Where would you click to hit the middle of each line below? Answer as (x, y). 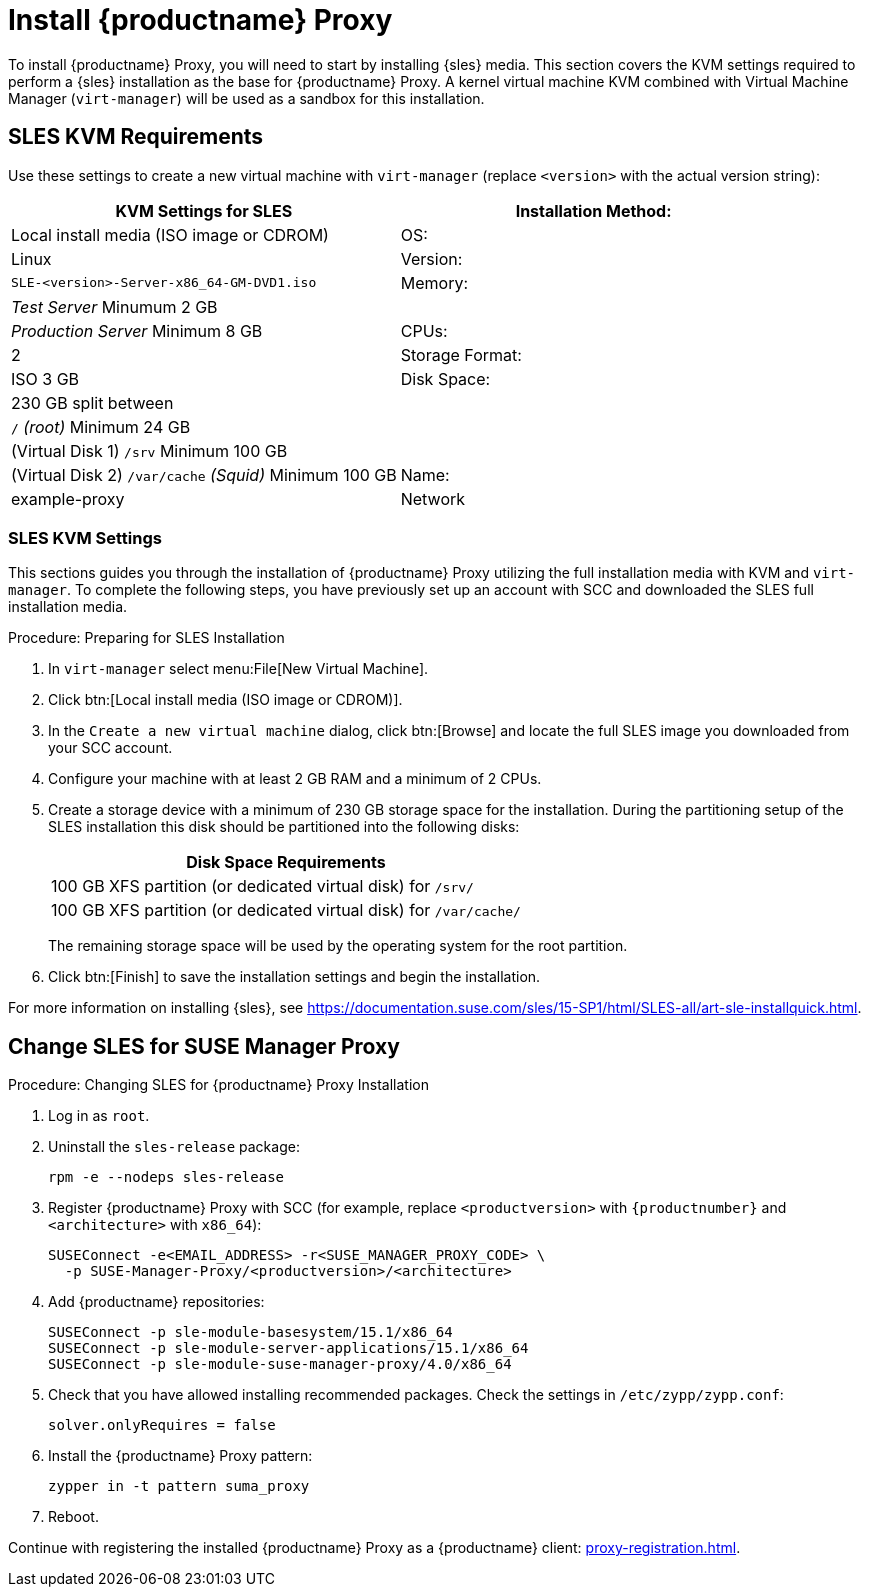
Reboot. (73, 1517)
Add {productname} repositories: (156, 1302)
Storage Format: (461, 354)
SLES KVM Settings (85, 537)
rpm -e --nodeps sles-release (166, 1177)
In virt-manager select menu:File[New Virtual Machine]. (238, 669)
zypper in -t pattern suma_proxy (179, 1486)
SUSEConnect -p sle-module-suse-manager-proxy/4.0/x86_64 (280, 1364)
